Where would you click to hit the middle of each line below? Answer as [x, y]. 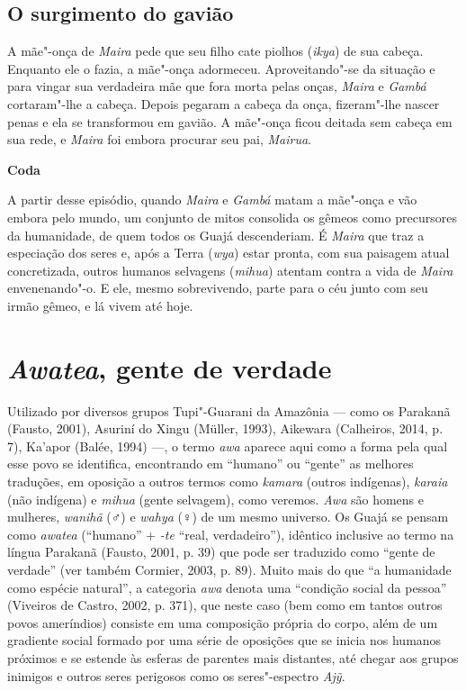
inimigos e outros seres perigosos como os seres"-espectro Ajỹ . [176, 675]
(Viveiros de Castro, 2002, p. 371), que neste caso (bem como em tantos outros [225, 605]
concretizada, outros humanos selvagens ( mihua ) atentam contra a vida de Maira [230, 270]
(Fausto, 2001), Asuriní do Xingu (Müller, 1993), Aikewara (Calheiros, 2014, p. [225, 428]
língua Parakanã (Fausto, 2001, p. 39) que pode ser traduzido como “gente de [221, 552]
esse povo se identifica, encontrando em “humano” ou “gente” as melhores [211, 464]
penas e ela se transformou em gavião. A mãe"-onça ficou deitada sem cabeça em [230, 121]
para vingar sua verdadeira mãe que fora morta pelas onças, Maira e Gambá [217, 86]
